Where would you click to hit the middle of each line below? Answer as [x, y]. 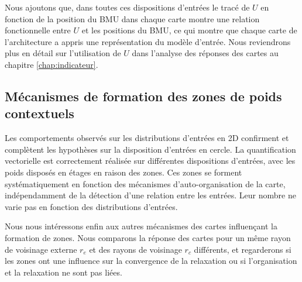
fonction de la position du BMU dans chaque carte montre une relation [132, 18]
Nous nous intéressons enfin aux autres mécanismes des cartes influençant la [141, 226]
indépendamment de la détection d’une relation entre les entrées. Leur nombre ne [150, 195]
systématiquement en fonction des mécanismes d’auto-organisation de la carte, [145, 183]
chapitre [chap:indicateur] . [52, 64]
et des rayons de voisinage [135, 249]
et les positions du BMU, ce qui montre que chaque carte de [189, 30]
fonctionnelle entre [38, 30]
